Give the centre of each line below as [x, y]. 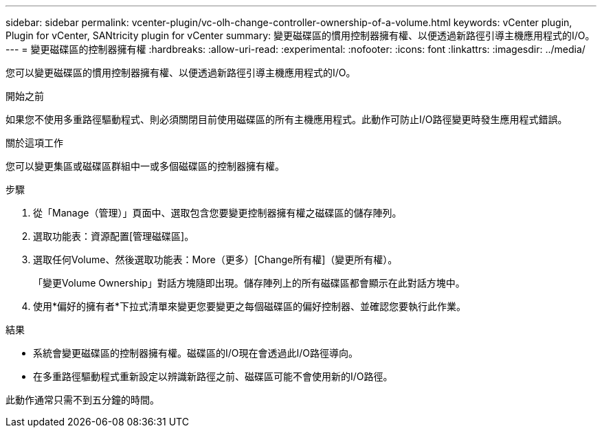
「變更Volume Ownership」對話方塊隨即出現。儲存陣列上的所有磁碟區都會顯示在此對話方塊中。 [249, 283]
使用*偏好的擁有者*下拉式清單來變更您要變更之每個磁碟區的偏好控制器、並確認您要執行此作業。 [250, 306]
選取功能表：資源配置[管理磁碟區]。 [114, 236]
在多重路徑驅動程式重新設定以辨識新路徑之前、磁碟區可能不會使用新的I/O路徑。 [213, 376]
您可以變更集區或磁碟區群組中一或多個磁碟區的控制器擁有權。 [145, 166]
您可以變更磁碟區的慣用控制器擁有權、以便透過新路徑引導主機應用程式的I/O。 [181, 73]
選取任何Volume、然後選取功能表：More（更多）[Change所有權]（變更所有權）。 [215, 259]
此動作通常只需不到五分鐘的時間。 [82, 400]
